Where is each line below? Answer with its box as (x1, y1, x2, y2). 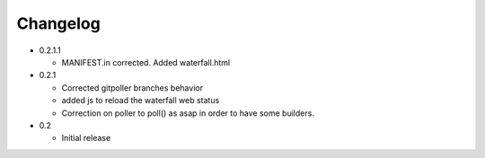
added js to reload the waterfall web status (61, 95, 220, 106)
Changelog (16, 13, 101, 33)
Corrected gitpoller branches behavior (61, 82, 204, 93)
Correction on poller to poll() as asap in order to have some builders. (61, 108, 314, 118)
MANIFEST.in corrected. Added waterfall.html (61, 57, 231, 67)
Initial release (61, 133, 111, 144)
